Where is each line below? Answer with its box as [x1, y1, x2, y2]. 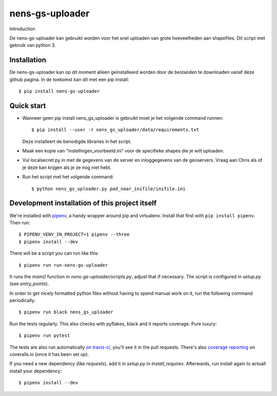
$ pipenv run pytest [18, 333, 70, 338]
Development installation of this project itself [9, 199, 157, 208]
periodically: [9, 297, 36, 304]
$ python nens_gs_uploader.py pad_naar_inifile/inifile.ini [31, 185, 186, 192]
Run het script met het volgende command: [22, 174, 114, 180]
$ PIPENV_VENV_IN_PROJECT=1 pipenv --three [18, 232, 130, 237]
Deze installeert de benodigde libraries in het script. [22, 138, 132, 144]
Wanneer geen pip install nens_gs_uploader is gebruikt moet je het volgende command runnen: [22, 115, 224, 121]
